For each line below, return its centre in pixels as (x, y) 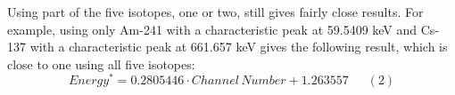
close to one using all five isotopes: (101, 63)
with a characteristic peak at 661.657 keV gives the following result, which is (239, 47)
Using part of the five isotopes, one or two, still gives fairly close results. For (215, 12)
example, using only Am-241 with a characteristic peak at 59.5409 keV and (212, 29)
